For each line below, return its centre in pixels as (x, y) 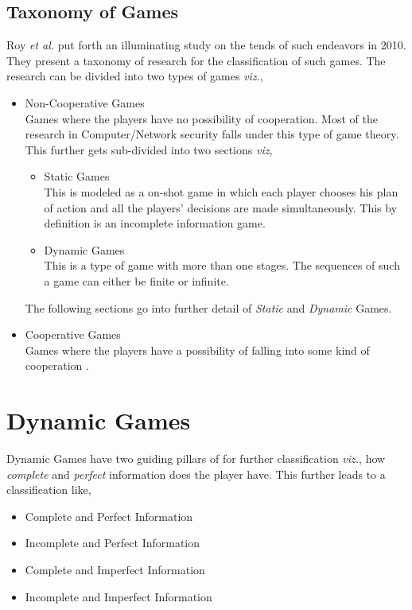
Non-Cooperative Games (85, 102)
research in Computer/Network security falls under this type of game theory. (212, 134)
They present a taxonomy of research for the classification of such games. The (196, 60)
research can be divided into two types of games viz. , (135, 76)
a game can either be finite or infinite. (136, 280)
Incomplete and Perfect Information (113, 543)
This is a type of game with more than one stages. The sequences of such (222, 265)
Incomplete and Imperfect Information (119, 596)
